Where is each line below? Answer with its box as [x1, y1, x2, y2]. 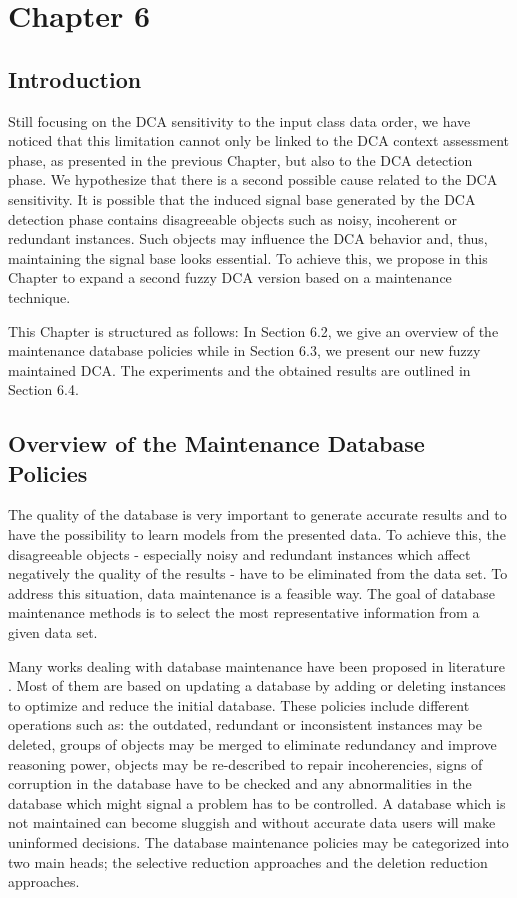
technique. [8, 286, 71, 307]
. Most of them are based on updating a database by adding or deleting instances [8, 675, 506, 696]
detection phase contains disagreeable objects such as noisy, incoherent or [8, 208, 458, 229]
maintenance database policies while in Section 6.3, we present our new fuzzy [8, 340, 481, 361]
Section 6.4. [8, 379, 79, 400]
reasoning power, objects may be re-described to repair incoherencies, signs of [8, 753, 483, 774]
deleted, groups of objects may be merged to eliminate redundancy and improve [8, 734, 497, 755]
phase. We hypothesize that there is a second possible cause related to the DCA [8, 169, 498, 190]
